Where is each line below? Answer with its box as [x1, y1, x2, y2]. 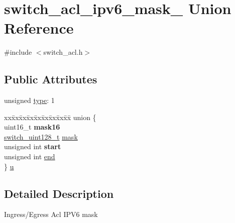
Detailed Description [4, 185, 114, 201]
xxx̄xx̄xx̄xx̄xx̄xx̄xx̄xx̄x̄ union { [4, 111, 96, 122]
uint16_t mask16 [4, 122, 60, 132]
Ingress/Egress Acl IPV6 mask [4, 209, 98, 219]
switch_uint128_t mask [4, 131, 78, 142]
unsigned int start [4, 141, 61, 152]
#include [4, 47, 32, 57]
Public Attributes [4, 71, 97, 87]
